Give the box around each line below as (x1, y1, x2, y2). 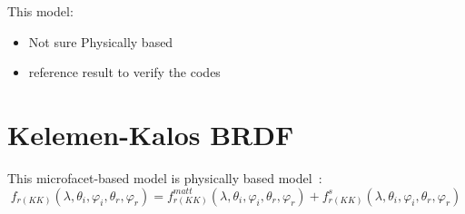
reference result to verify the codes (28, 63, 221, 82)
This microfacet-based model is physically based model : (7, 168, 322, 187)
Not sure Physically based (28, 32, 173, 51)
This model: (7, 2, 74, 20)
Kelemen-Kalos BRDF (7, 115, 294, 152)
